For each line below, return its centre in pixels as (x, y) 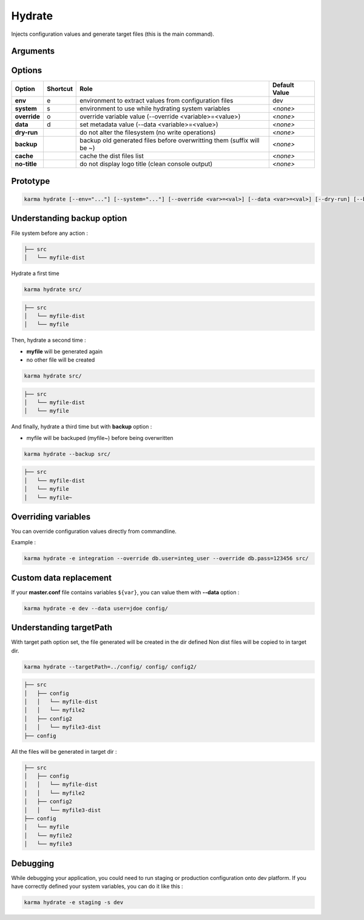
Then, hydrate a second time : (49, 340)
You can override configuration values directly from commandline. (94, 531)
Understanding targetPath (62, 628)
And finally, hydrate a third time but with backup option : (82, 427)
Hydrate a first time (35, 273)
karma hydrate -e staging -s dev (74, 902)
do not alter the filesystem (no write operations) (148, 132)
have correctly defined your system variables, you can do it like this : (97, 887)
